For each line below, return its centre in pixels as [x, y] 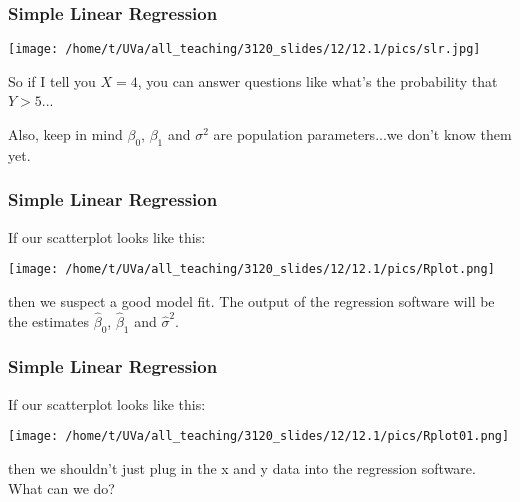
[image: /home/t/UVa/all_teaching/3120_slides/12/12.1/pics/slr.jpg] [244, 49]
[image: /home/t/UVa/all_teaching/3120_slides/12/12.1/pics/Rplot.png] [251, 269]
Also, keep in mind [65, 134]
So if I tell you [52, 80]
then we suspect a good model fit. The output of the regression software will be [251, 300]
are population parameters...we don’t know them [362, 134]
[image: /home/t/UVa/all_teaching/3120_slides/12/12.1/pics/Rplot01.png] [259, 436]
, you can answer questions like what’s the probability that [317, 80]
